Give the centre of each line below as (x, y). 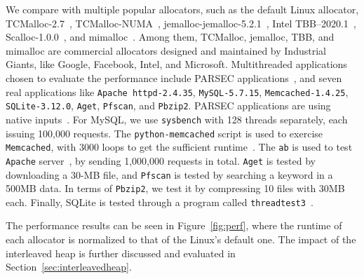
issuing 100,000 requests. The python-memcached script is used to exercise (164, 133)
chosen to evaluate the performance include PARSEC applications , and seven (174, 77)
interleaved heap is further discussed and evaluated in (121, 253)
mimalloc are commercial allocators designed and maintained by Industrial (166, 50)
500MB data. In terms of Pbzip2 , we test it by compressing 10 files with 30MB (175, 188)
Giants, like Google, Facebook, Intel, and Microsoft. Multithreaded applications (176, 64)
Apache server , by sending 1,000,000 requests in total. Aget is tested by (161, 160)
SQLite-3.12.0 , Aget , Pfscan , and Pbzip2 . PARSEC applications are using (168, 106)
